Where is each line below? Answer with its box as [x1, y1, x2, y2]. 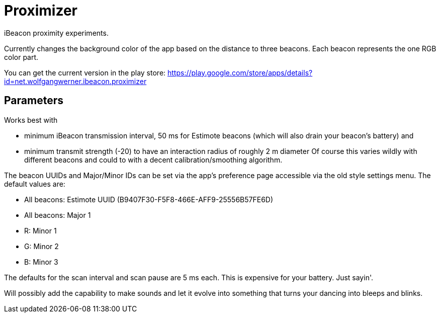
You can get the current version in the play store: [4, 68, 166, 77]
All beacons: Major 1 [24, 210, 91, 219]
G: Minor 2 [24, 242, 59, 251]
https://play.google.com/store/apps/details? [167, 68, 313, 77]
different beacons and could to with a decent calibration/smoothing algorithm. [24, 155, 283, 164]
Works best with [4, 115, 58, 124]
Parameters [4, 94, 63, 107]
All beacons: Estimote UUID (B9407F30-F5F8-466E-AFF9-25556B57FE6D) [24, 195, 274, 204]
